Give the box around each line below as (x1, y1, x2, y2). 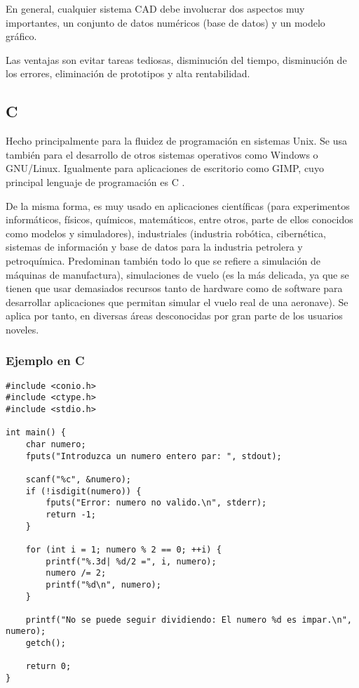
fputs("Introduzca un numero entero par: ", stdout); (25, 451, 282, 461)
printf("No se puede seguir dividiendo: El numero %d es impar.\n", (25, 614, 352, 625)
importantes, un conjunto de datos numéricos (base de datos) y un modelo (6, 15, 325, 29)
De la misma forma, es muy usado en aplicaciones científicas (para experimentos (6, 198, 350, 213)
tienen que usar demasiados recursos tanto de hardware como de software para (6, 281, 343, 296)
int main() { (6, 428, 66, 438)
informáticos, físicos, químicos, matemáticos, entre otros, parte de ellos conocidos (6, 212, 353, 227)
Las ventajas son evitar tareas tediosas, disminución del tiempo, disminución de (6, 52, 347, 67)
